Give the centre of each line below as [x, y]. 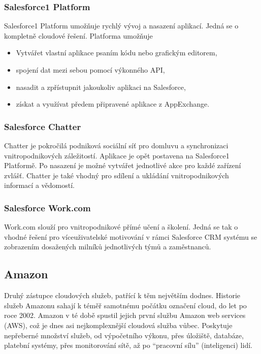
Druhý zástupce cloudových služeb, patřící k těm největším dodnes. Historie [122, 295]
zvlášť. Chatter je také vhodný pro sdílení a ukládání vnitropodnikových [117, 175]
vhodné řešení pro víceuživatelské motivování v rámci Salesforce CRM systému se [131, 236]
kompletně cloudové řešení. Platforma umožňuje [78, 35]
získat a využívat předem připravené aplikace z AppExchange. [113, 104]
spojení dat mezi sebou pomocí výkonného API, [90, 70]
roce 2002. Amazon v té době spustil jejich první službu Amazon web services [125, 315]
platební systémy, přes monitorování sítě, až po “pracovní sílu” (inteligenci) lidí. [128, 345]
